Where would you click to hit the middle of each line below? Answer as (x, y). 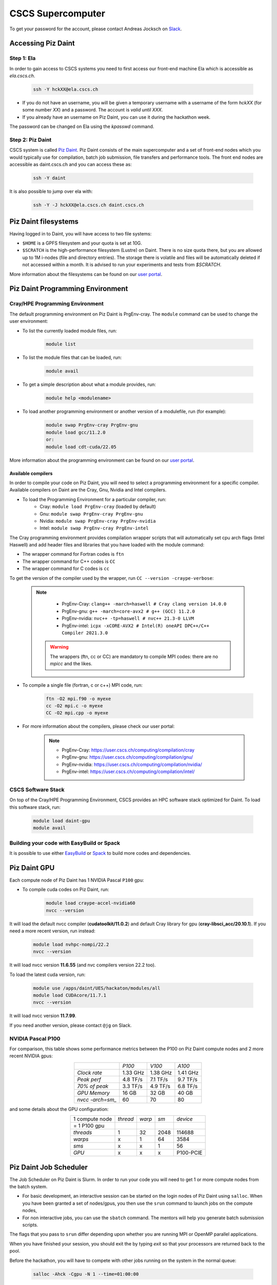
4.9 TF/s (160, 1086)
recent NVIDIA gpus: (31, 1056)
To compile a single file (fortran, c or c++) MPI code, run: (83, 685)
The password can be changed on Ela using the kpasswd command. (82, 126)
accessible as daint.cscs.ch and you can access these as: (71, 164)
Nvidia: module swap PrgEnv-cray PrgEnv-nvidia (98, 521)
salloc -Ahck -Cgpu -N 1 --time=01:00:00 (86, 1274)
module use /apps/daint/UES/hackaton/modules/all (97, 988)
